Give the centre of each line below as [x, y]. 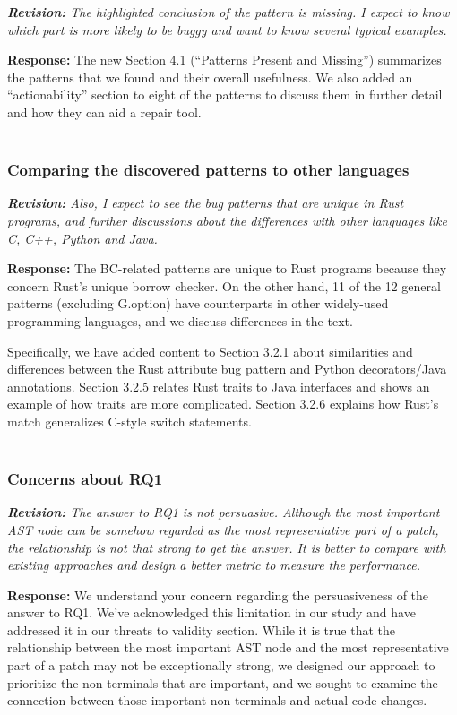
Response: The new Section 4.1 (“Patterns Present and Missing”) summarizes [224, 60]
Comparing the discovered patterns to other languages [208, 170]
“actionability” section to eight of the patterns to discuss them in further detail [225, 95]
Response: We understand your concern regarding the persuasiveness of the [218, 594]
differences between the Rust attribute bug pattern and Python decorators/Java [227, 369]
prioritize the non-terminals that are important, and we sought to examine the [223, 682]
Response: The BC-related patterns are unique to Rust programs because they [227, 268]
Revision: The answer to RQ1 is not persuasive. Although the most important [224, 512]
